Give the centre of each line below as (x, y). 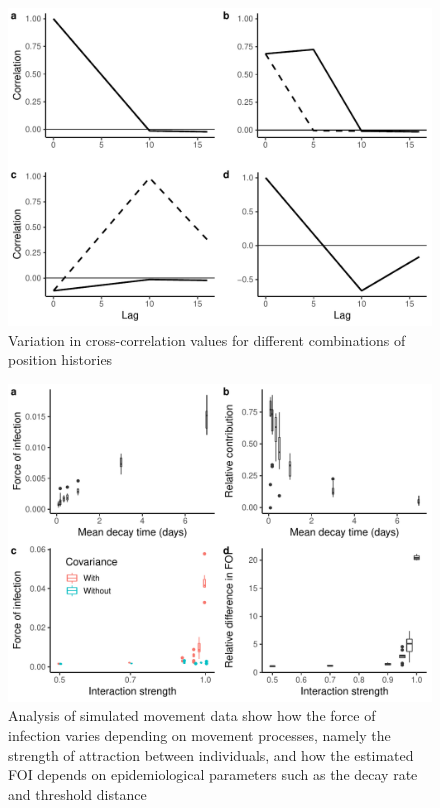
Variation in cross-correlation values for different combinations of (207, 339)
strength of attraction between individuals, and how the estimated (211, 754)
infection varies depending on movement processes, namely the (199, 734)
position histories (60, 359)
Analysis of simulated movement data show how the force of (192, 715)
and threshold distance (77, 793)
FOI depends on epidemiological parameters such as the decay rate (213, 774)
